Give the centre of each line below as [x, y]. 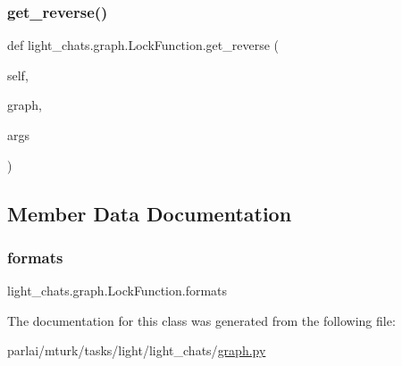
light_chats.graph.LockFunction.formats [117, 291]
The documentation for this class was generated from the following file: [201, 320]
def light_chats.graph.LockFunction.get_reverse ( [143, 45]
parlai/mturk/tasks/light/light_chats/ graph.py [137, 350]
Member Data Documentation [150, 213]
